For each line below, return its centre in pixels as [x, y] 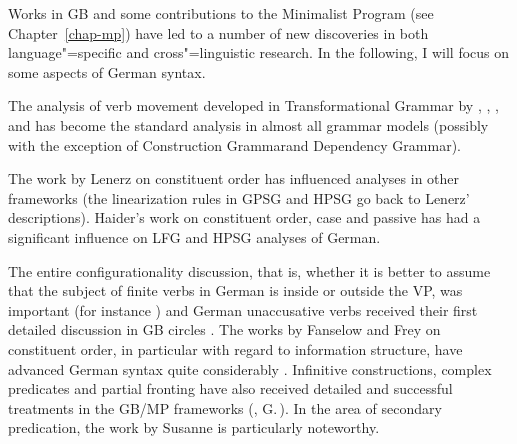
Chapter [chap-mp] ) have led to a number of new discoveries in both [218, 32]
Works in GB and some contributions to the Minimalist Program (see [221, 13]
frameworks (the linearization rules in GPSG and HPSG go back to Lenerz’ [239, 197]
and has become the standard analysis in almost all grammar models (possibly [248, 124]
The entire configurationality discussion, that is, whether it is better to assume [249, 270]
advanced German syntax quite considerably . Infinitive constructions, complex [250, 368]
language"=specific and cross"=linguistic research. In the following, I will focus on [259, 52]
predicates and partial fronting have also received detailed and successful [230, 388]
